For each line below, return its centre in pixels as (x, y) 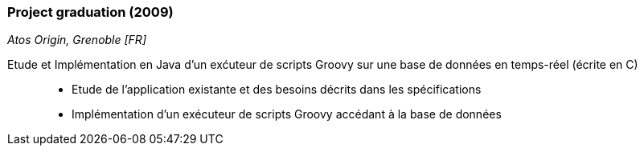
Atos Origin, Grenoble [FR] (77, 40)
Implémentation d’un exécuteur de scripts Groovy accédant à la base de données (287, 114)
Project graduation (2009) (90, 12)
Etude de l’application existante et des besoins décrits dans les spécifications (277, 90)
